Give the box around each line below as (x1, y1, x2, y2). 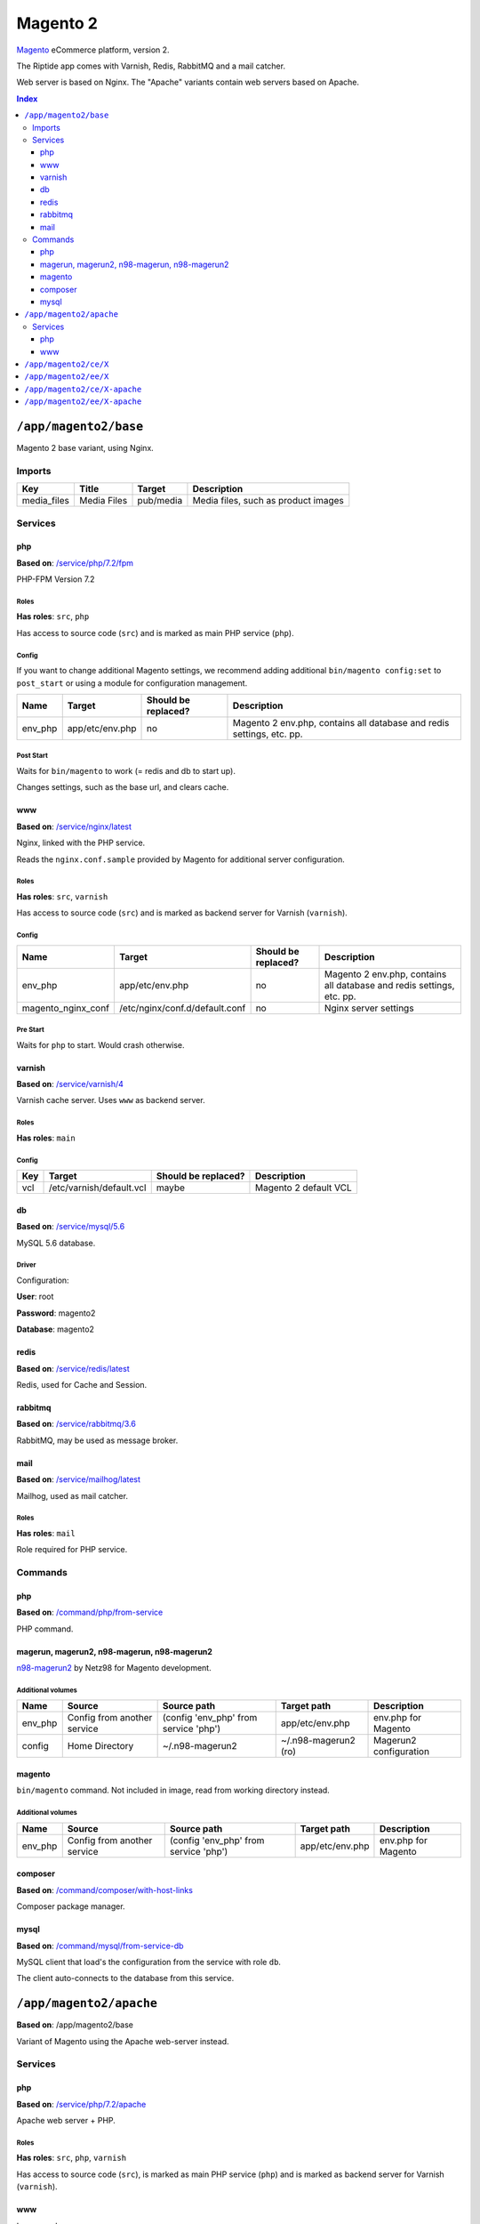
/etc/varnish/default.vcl (48, 1181, 147, 1194)
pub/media (137, 495, 183, 507)
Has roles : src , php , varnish (16, 2153, 127, 2164)
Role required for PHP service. (16, 1544, 128, 1555)
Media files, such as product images (192, 495, 344, 507)
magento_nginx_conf (21, 1002, 110, 1014)
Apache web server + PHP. (16, 2115, 116, 2125)
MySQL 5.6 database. (16, 1237, 96, 1248)
